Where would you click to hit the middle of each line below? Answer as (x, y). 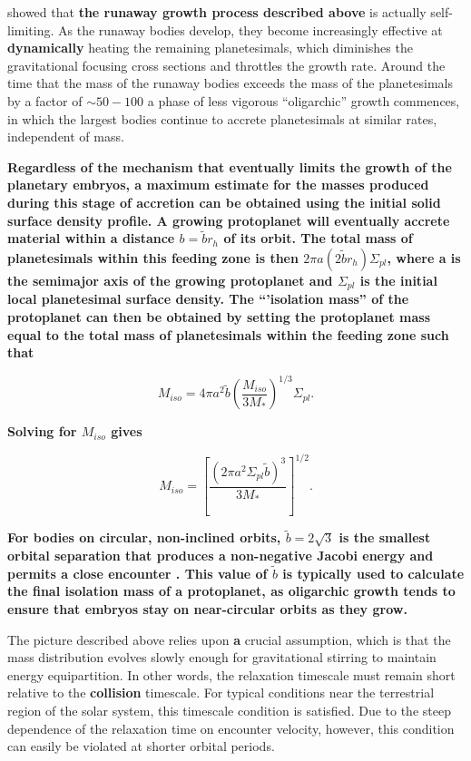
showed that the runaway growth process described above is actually (217, 12)
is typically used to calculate (373, 573)
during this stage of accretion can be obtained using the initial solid (224, 202)
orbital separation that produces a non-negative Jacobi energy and (221, 556)
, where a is (424, 257)
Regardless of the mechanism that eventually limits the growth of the (230, 166)
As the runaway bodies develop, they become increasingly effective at (250, 29)
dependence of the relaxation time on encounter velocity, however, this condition (231, 728)
